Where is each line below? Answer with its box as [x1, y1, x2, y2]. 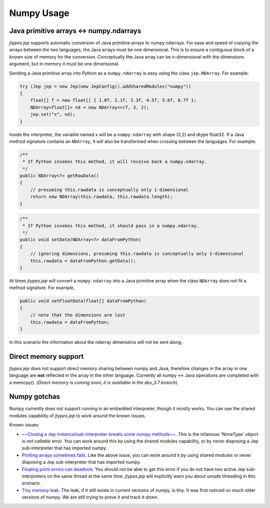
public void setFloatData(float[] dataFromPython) [19, 298, 147, 304]
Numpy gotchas [9, 392, 60, 401]
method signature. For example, [9, 285, 75, 291]
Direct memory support [9, 352, 84, 361]
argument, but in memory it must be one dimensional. [9, 61, 119, 67]
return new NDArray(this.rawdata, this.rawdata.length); [30, 194, 173, 200]
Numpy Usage [9, 8, 69, 19]
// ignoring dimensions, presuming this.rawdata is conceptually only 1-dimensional [30, 251, 244, 257]
